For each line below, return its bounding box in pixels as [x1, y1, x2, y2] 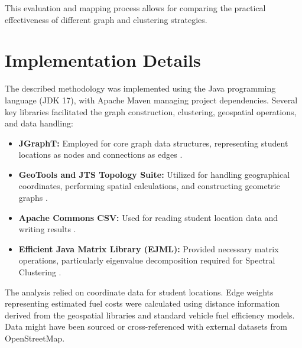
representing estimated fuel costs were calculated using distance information [5, 297, 280, 310]
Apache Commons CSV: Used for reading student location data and [18, 211, 278, 223]
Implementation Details [5, 48, 201, 72]
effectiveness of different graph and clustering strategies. [5, 13, 207, 25]
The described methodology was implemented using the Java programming [5, 82, 276, 95]
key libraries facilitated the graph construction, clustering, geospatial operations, [5, 105, 297, 118]
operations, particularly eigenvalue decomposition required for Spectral [18, 254, 275, 266]
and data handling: [5, 117, 73, 129]
